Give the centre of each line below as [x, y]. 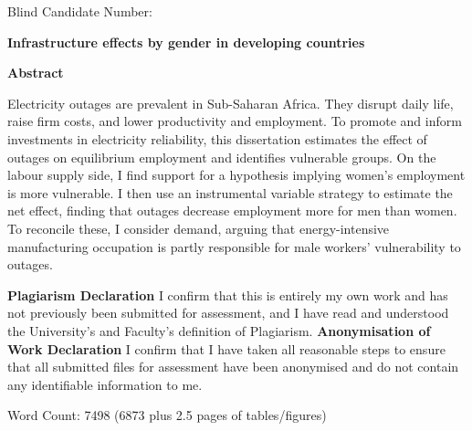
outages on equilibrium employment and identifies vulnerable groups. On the [222, 157]
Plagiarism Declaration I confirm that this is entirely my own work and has [228, 294]
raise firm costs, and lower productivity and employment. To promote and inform [235, 121]
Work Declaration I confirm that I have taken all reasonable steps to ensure [226, 348]
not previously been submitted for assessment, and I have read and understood [228, 313]
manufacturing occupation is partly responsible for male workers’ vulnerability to [234, 246]
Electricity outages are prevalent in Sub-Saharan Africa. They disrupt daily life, [231, 103]
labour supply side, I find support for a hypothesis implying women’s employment [236, 175]
